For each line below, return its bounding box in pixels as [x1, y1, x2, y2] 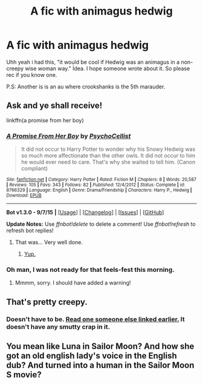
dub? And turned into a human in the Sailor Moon [6, 360, 195, 371]
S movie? [6, 369, 42, 380]
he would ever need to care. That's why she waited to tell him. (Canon [21, 159, 196, 166]
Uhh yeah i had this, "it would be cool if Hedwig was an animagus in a [6, 58, 180, 65]
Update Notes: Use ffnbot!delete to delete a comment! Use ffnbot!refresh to [6, 220, 196, 228]
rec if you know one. [6, 71, 57, 78]
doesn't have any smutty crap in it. [6, 322, 111, 331]
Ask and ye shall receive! [6, 101, 103, 111]
